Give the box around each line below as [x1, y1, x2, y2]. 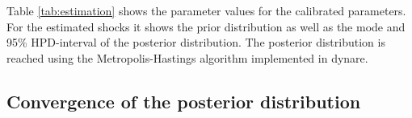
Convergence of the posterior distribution [6, 88, 361, 113]
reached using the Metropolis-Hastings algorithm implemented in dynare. [6, 49, 368, 66]
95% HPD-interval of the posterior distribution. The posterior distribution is [6, 34, 385, 51]
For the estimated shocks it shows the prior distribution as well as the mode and [6, 18, 406, 35]
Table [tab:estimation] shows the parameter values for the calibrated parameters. [6, 2, 406, 18]
